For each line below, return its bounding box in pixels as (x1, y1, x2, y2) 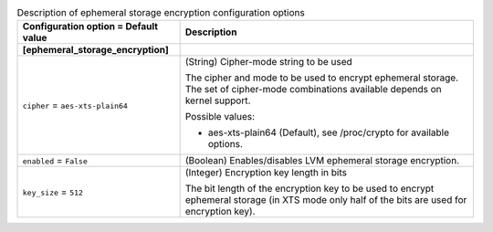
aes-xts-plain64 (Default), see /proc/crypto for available (207, 126, 449, 139)
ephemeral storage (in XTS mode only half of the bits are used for (184, 194, 467, 206)
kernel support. (184, 94, 251, 107)
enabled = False (22, 154, 89, 167)
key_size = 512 (22, 185, 84, 198)
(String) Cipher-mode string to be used (184, 56, 353, 69)
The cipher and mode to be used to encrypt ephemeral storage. (184, 71, 459, 84)
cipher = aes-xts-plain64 (22, 99, 128, 111)
